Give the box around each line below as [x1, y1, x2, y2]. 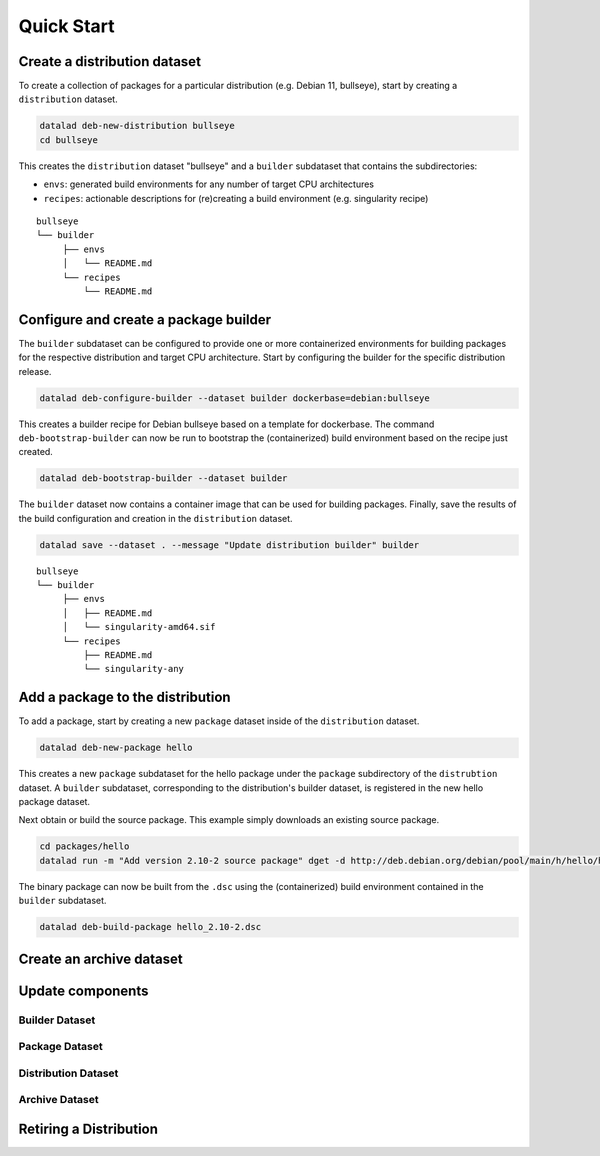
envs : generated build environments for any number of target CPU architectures [43, 178, 375, 190]
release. [18, 365, 52, 377]
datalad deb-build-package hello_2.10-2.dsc [39, 921, 262, 933]
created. [18, 446, 54, 458]
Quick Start [18, 15, 115, 37]
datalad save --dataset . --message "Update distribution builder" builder [39, 539, 420, 550]
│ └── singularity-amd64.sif [62, 621, 216, 633]
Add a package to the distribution [18, 689, 231, 706]
